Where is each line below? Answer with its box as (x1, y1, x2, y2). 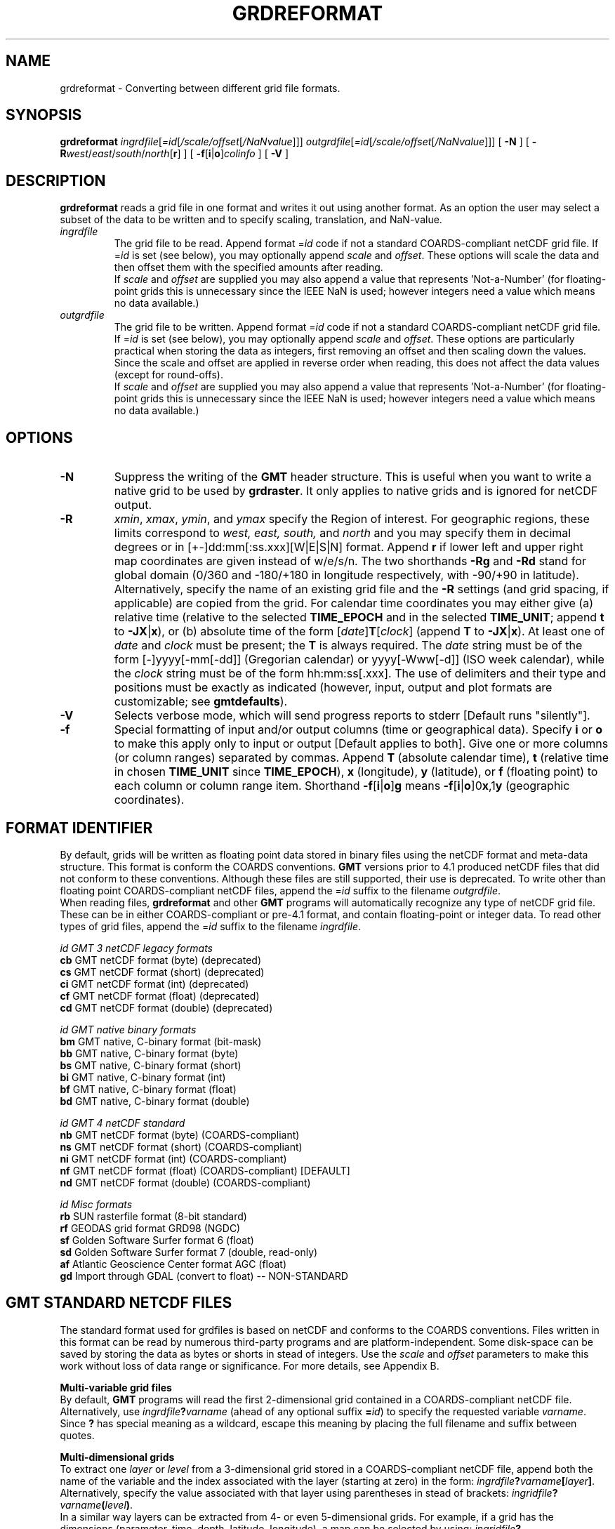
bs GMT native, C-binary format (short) (60, 1059, 242, 1071)
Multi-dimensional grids (60, 1450, 175, 1463)
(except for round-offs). (114, 369, 223, 381)
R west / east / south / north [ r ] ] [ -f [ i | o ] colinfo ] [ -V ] (60, 147, 289, 160)
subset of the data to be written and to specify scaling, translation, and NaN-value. (60, 213, 442, 226)
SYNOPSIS (6, 106, 82, 124)
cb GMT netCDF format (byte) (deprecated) (60, 953, 262, 966)
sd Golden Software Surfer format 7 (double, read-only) (60, 1245, 318, 1258)
